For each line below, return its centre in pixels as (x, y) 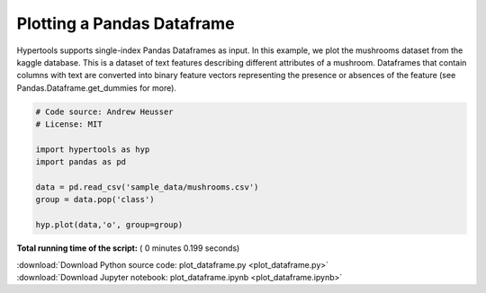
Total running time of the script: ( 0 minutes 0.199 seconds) (128, 248)
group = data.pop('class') (95, 200)
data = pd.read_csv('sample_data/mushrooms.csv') (147, 187)
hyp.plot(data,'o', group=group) (109, 225)
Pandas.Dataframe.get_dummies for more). (97, 88)
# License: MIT (69, 124)
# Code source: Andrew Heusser (105, 111)
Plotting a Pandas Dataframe (126, 23)
